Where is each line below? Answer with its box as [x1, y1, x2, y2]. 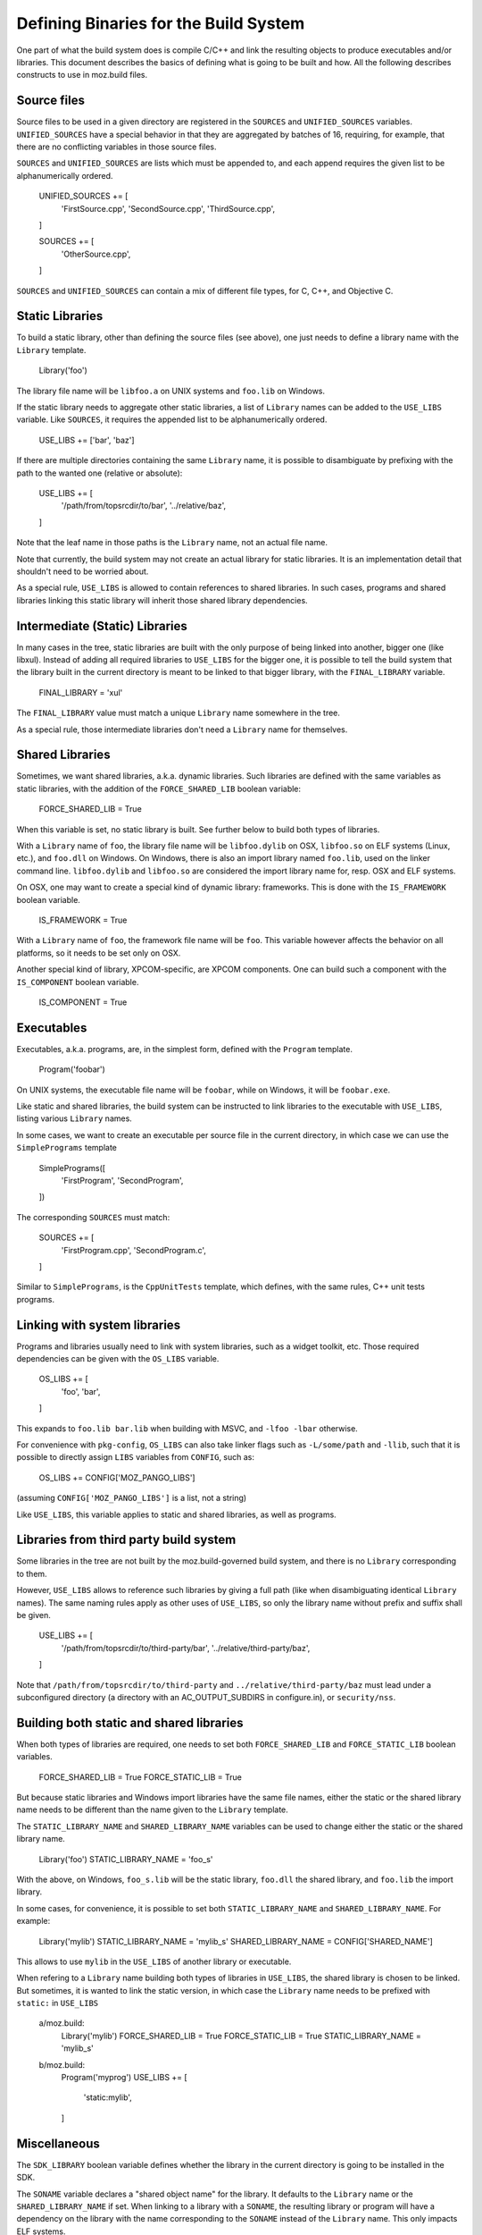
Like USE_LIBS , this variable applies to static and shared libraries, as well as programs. [16, 1509, 337, 1520]
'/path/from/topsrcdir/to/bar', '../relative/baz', [61, 501, 227, 511]
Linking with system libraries [16, 1317, 181, 1332]
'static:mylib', [83, 2092, 133, 2103]
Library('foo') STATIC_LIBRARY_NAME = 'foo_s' [38, 1853, 213, 1864]
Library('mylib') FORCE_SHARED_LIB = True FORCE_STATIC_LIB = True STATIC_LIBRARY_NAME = [61, 2030, 421, 2041]
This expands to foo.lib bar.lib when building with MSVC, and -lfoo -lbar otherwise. [16, 1422, 359, 1434]
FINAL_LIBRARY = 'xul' [38, 687, 123, 697]
